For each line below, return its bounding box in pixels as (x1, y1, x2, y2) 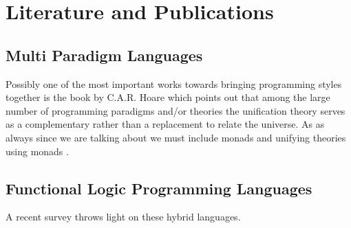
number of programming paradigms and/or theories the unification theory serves (6, 103, 345, 117)
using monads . (6, 144, 69, 158)
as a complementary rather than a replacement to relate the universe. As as (6, 117, 325, 131)
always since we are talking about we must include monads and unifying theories (6, 130, 346, 144)
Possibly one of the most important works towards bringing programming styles (6, 76, 342, 91)
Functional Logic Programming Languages (6, 177, 312, 198)
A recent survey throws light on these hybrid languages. (6, 209, 241, 224)
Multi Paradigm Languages (6, 44, 203, 65)
